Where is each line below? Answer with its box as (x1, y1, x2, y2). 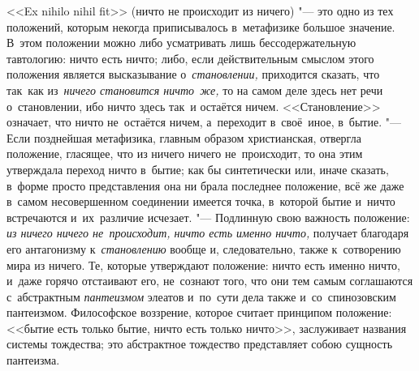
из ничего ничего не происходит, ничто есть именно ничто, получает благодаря (6, 224, 409, 241)
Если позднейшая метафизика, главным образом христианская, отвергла (6, 129, 361, 146)
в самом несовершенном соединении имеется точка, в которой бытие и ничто (6, 193, 395, 210)
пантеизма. (6, 352, 60, 369)
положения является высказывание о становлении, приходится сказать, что (6, 66, 380, 83)
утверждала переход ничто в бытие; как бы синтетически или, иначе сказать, (6, 160, 389, 177)
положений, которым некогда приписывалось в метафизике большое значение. (6, 18, 395, 35)
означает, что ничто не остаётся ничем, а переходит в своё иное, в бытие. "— (6, 113, 401, 130)
